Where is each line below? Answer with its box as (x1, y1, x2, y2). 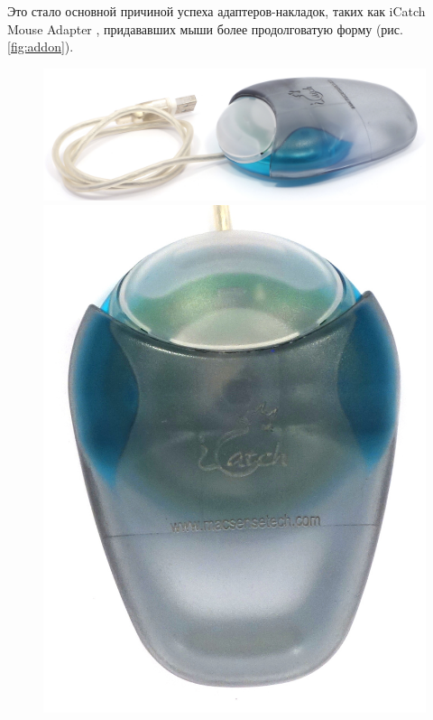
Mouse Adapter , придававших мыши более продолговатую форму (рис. (7, 19, 403, 38)
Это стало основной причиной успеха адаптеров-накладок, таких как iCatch (7, 2, 426, 20)
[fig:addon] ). (7, 37, 74, 56)
